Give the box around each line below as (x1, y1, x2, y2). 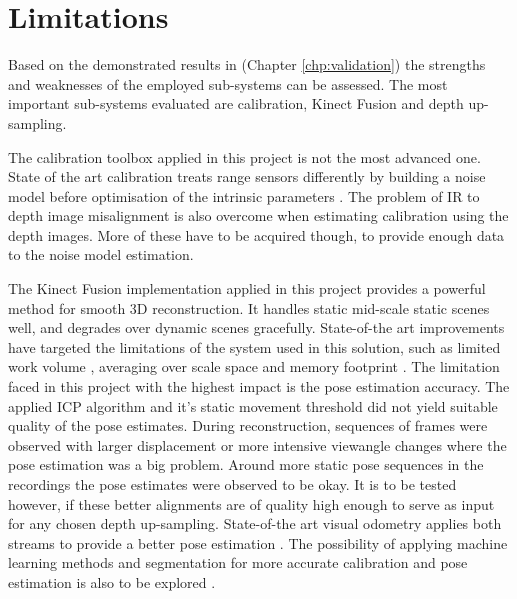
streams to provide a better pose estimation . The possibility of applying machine (8, 532, 508, 553)
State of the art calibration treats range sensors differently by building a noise (8, 166, 486, 187)
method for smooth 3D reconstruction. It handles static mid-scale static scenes (8, 297, 490, 318)
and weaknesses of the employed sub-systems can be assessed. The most (8, 73, 448, 94)
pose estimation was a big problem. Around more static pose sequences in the (8, 454, 484, 475)
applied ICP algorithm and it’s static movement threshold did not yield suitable (8, 395, 498, 416)
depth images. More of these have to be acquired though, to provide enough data (8, 224, 505, 245)
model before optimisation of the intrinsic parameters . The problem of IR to (8, 185, 480, 206)
